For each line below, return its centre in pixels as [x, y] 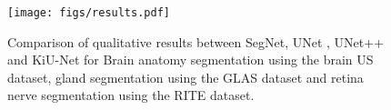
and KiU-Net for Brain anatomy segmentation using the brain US [190, 60]
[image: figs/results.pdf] [89, 13]
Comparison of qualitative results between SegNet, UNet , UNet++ [196, 41]
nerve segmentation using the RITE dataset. [131, 95]
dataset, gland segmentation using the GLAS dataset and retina [185, 77]
